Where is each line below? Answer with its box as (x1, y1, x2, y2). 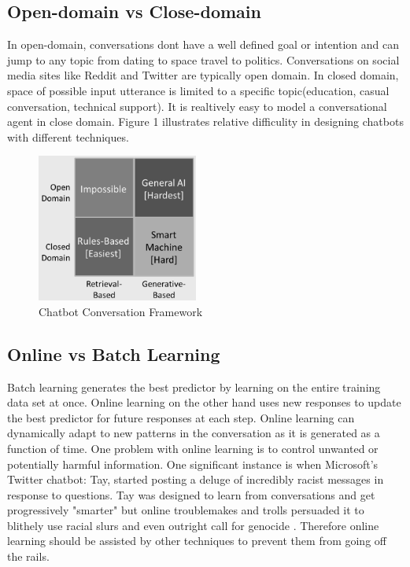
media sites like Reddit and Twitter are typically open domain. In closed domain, (7, 67, 399, 83)
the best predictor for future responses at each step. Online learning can (7, 409, 355, 425)
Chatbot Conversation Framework (39, 303, 203, 319)
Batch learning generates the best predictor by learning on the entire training (7, 378, 381, 395)
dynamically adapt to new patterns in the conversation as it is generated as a (7, 425, 380, 441)
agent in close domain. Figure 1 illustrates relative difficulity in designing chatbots (7, 113, 404, 130)
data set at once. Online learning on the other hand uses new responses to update (7, 394, 401, 411)
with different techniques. (7, 128, 129, 145)
